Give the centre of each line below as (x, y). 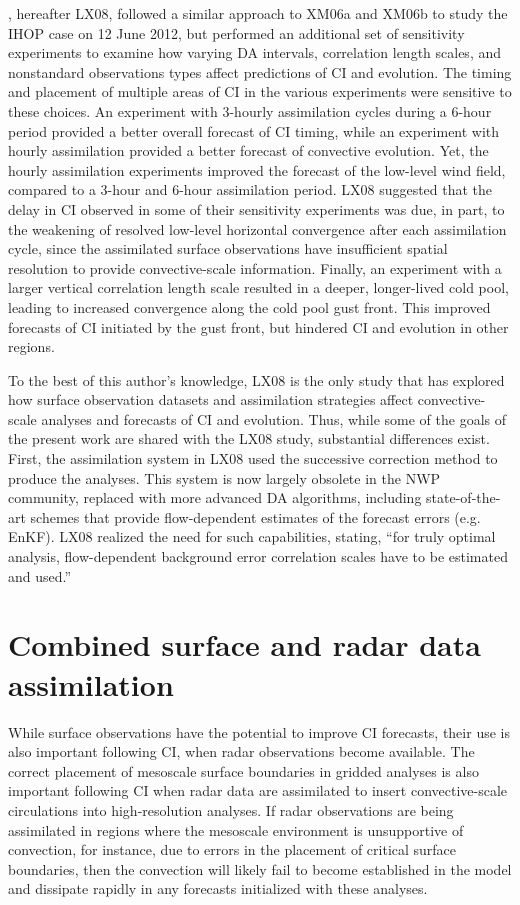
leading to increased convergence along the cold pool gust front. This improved (249, 306)
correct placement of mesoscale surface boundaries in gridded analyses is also (243, 770)
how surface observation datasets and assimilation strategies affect (211, 399)
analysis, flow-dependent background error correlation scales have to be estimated (258, 556)
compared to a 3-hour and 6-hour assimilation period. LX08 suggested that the (250, 189)
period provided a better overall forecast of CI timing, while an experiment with (254, 130)
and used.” (40, 575)
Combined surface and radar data (244, 644)
